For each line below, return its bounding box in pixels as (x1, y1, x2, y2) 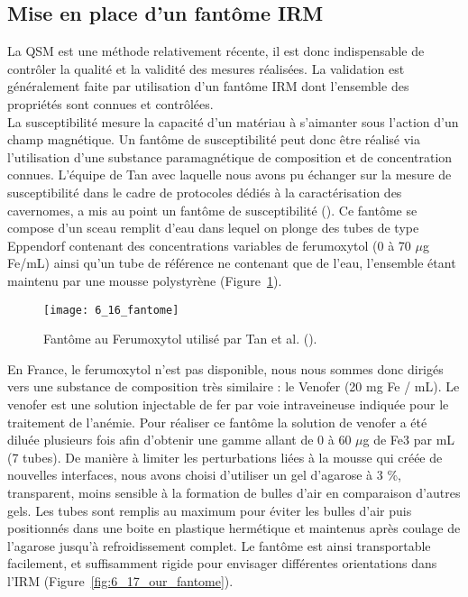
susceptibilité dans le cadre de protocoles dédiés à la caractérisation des (7, 182, 402, 201)
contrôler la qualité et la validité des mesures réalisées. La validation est (7, 59, 405, 78)
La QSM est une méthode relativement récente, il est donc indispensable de (7, 41, 425, 60)
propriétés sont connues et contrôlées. (7, 94, 214, 113)
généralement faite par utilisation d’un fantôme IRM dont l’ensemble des (7, 77, 409, 96)
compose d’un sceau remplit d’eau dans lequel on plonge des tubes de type (7, 218, 419, 237)
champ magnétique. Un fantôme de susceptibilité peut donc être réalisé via (7, 130, 421, 149)
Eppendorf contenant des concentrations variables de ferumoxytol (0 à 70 (7, 235, 411, 254)
